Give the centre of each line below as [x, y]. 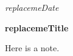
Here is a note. [32, 48]
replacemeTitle [37, 27]
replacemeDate [32, 7]
